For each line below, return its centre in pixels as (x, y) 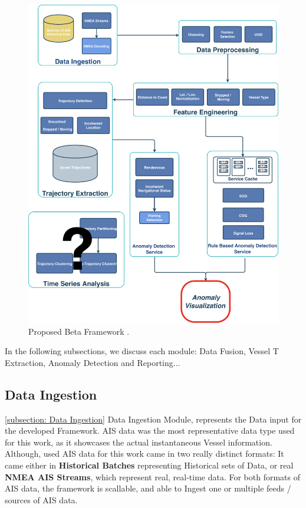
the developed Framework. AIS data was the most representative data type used (150, 431)
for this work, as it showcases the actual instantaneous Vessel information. (139, 442)
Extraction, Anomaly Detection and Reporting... (93, 362)
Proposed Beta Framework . (79, 331)
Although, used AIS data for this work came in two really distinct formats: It (144, 453)
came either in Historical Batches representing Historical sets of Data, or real (149, 465)
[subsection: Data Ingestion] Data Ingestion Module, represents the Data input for (153, 419)
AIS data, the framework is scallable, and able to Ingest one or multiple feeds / (148, 488)
